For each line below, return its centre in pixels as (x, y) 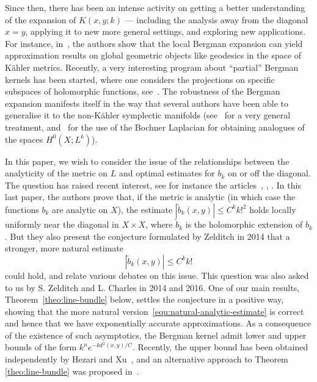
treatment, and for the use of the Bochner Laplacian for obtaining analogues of (155, 127)
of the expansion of (41, 19)
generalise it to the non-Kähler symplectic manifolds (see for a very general (148, 115)
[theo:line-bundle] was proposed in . (72, 371)
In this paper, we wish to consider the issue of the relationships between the (147, 161)
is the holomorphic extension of (244, 224)
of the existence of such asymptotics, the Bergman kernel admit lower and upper (156, 335)
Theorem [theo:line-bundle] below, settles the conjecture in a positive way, (144, 299)
